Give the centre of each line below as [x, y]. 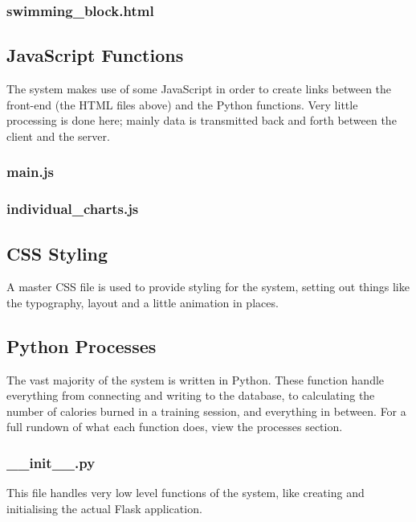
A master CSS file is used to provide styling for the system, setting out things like [208, 287]
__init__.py [51, 462]
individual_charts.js [73, 209]
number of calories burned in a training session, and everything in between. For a [206, 411]
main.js [30, 172]
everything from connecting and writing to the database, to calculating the [191, 395]
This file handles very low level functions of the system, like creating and [186, 493]
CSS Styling [57, 253]
